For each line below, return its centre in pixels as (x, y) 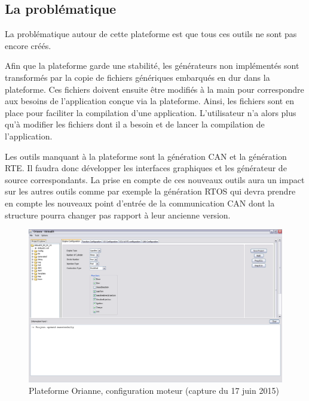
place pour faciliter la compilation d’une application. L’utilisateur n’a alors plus (151, 112)
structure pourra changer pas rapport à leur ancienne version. (118, 215)
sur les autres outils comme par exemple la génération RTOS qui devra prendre (150, 191)
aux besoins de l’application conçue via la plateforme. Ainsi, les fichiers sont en (149, 101)
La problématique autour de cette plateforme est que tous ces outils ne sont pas (151, 34)
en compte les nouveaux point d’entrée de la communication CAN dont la (140, 203)
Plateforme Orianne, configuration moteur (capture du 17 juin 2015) (154, 391)
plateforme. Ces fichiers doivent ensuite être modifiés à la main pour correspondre (154, 89)
